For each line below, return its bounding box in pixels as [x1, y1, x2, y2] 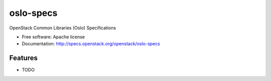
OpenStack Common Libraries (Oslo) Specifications [9, 25, 116, 31]
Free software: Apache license [22, 34, 85, 40]
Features [9, 54, 38, 62]
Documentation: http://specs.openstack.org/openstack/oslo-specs [22, 41, 160, 47]
